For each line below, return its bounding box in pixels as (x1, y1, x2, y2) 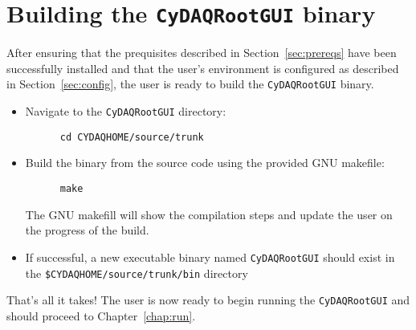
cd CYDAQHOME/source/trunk (59, 131, 204, 143)
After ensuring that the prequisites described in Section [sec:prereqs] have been (6, 44, 397, 61)
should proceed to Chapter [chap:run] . (6, 307, 196, 324)
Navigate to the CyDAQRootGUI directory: (25, 103, 226, 120)
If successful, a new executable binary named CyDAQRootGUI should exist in (25, 248, 395, 265)
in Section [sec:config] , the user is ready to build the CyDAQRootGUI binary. (6, 75, 374, 92)
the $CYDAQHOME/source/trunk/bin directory (25, 264, 248, 281)
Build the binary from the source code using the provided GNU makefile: (25, 154, 385, 171)
